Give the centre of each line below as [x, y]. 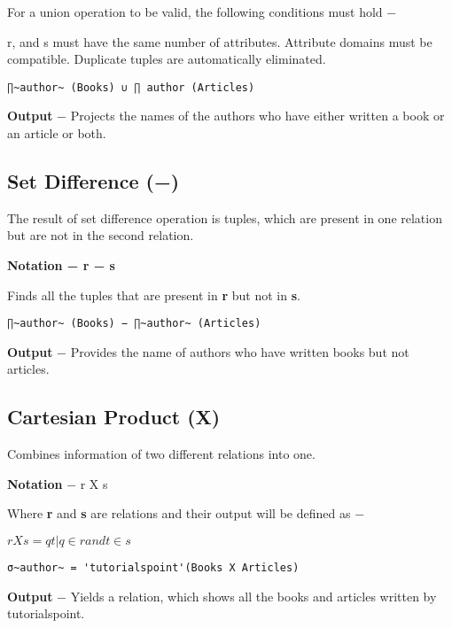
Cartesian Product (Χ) [114, 417]
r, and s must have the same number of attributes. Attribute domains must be [220, 41]
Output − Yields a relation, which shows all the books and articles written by [222, 596]
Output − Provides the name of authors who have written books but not [208, 351]
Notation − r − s [61, 265]
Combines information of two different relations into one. [161, 454]
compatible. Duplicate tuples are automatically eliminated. [167, 59]
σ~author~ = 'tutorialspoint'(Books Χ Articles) [153, 568]
